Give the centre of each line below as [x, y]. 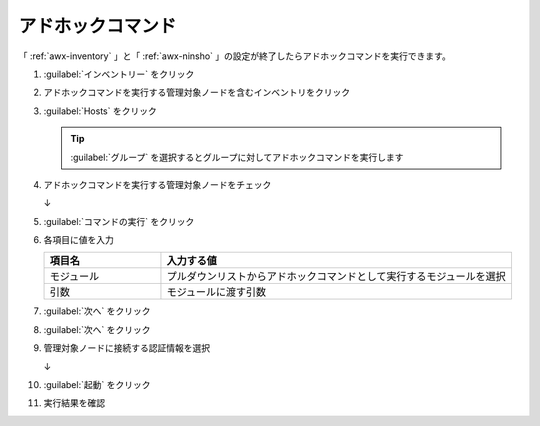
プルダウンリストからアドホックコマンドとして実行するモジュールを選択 [336, 277]
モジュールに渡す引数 [216, 292]
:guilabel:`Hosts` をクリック [100, 111]
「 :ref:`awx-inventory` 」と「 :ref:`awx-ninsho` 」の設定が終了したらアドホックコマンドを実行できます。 [235, 56]
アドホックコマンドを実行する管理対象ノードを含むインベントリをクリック [196, 92]
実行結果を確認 [74, 403]
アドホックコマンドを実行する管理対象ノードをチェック [157, 184]
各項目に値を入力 [78, 240]
